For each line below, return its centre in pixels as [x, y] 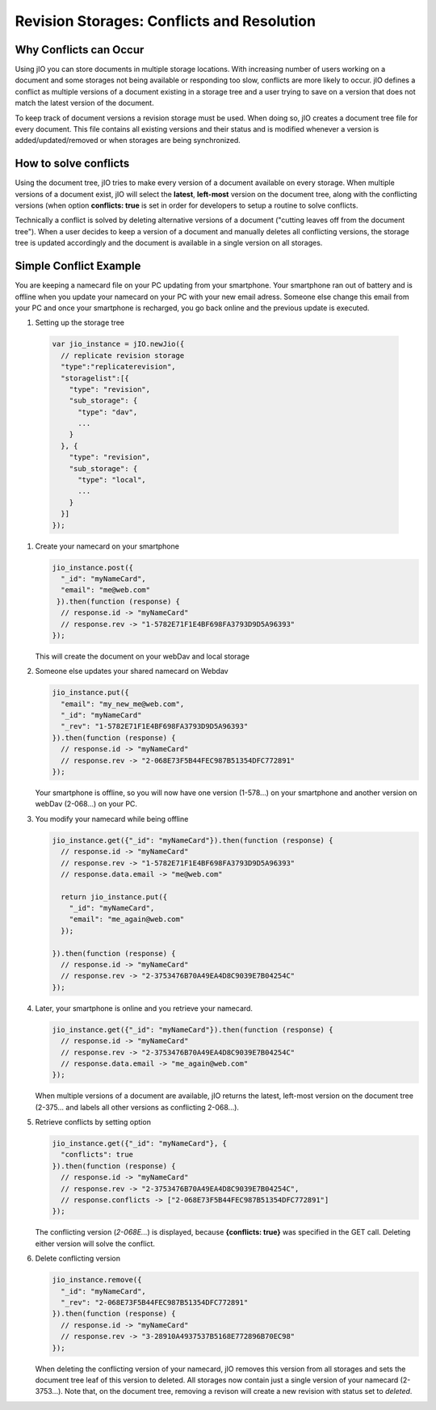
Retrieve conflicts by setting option [93, 1122]
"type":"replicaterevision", [119, 367]
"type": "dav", [108, 412]
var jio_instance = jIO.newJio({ [118, 344]
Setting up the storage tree [80, 322]
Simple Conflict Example [78, 266]
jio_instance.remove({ [97, 1280]
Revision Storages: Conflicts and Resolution [166, 21]
